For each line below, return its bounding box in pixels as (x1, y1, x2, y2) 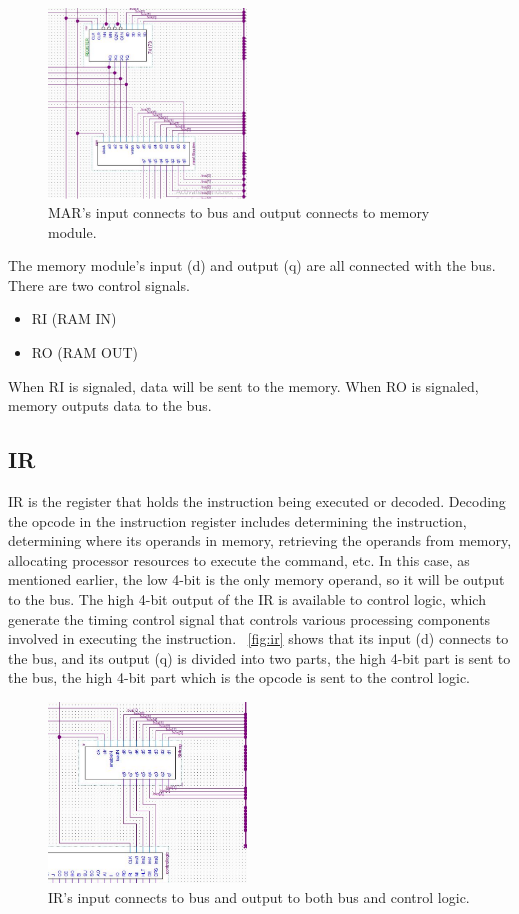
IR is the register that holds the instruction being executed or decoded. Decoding (8, 491, 506, 512)
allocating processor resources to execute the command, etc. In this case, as (8, 549, 470, 570)
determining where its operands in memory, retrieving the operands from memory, (8, 530, 512, 551)
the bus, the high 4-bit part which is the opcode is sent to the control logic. (8, 667, 470, 688)
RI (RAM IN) (31, 308, 117, 329)
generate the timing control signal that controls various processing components (8, 608, 491, 629)
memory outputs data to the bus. (8, 395, 212, 416)
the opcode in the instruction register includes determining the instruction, (8, 510, 467, 531)
